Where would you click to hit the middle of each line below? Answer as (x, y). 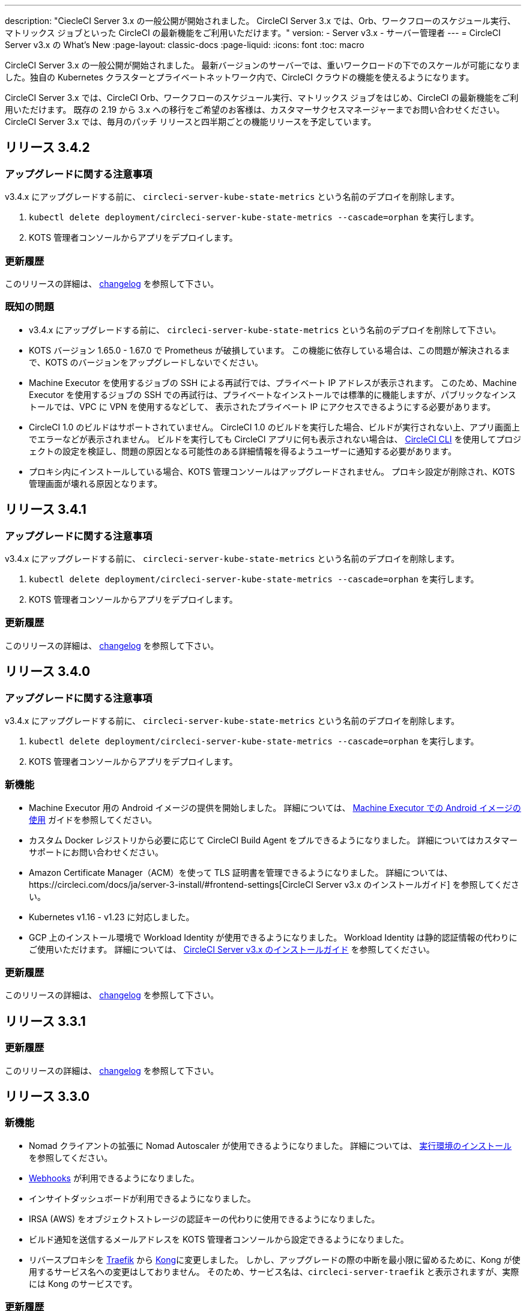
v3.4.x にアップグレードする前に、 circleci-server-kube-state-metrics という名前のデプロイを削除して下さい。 (265, 330)
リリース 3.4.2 (47, 148)
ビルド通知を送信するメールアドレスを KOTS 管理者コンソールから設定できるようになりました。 (219, 1239)
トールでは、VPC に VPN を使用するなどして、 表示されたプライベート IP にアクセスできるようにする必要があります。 (262, 406)
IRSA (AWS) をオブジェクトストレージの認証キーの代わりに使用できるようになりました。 (204, 1219)
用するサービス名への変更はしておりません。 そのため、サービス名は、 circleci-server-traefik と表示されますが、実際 (274, 1271)
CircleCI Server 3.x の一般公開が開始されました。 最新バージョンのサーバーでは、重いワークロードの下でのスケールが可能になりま (263, 65)
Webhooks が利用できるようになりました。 (114, 1178)
